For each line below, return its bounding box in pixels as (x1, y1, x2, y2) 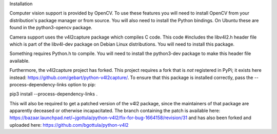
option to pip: (67, 81, 96, 87)
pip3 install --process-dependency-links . (9, 91, 97, 97)
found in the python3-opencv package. (9, 25, 92, 31)
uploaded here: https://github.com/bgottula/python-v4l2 (9, 122, 129, 128)
